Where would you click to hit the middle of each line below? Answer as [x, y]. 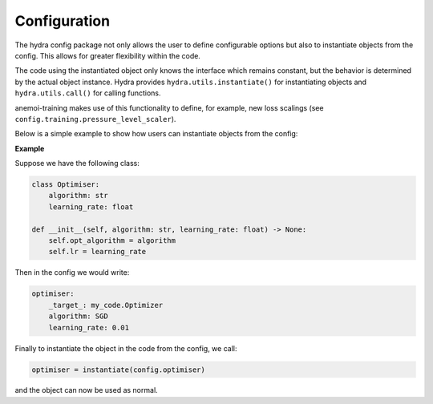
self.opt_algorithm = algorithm [112, 240]
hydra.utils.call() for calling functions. [88, 93]
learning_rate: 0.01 [89, 327]
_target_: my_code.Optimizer [106, 305]
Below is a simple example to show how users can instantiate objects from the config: [156, 134]
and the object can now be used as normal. [86, 390]
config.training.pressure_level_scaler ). [95, 119]
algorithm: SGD [78, 316]
